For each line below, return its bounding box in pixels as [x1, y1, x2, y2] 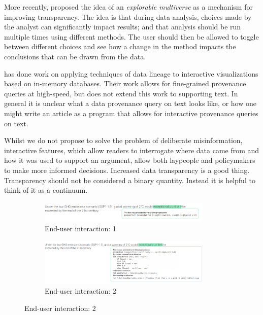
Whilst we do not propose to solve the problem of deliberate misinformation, [4, 135, 243, 146]
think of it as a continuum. [4, 185, 88, 195]
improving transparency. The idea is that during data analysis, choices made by [4, 11, 252, 22]
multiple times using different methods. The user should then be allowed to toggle [4, 31, 259, 42]
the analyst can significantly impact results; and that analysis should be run [4, 21, 241, 32]
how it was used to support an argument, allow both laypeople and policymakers [4, 155, 255, 165]
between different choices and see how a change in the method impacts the [4, 41, 236, 52]
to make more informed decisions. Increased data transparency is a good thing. [4, 164, 250, 175]
